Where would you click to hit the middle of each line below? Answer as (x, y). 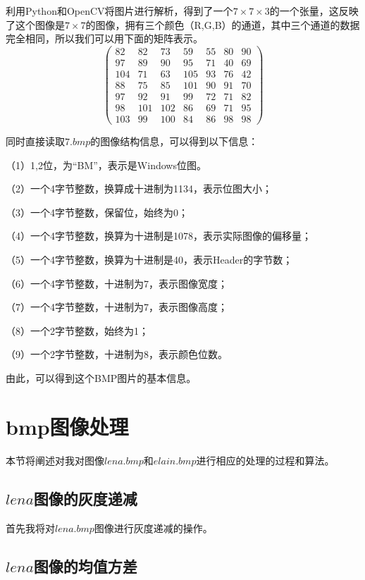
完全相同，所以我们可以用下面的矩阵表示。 (104, 38)
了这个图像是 (35, 24)
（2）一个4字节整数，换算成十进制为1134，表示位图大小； (139, 189)
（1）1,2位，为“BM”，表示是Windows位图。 (106, 165)
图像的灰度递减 (85, 498)
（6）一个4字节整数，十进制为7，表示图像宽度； (117, 283)
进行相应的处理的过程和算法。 (265, 460)
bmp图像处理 (67, 426)
